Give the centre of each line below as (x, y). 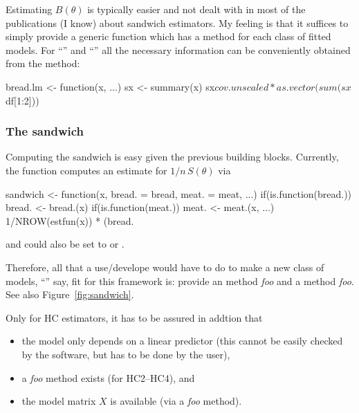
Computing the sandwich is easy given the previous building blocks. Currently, (172, 157)
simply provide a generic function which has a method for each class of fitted (168, 36)
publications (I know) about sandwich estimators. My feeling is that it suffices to (177, 22)
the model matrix (59, 401)
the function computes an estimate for (86, 170)
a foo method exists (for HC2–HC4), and (108, 377)
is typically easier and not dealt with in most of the (196, 9)
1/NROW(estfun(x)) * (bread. (70, 220)
